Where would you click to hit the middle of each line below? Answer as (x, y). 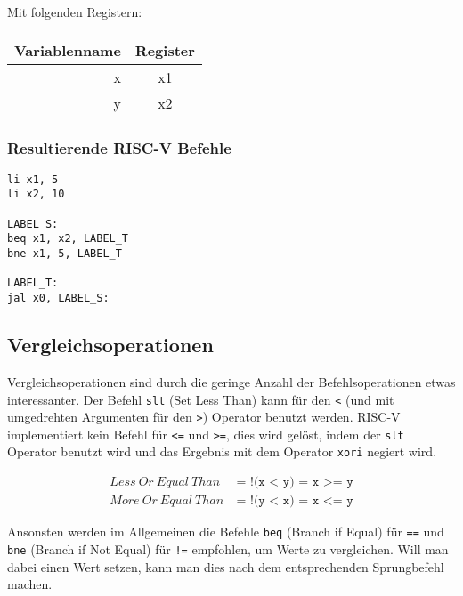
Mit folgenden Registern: (75, 12)
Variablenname (68, 50)
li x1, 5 (33, 179)
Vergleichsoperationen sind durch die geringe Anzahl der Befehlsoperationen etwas (231, 381)
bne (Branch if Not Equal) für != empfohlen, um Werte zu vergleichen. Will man (228, 548)
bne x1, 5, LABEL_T (65, 254)
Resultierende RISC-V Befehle (119, 147)
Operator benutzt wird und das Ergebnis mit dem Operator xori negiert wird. (222, 451)
